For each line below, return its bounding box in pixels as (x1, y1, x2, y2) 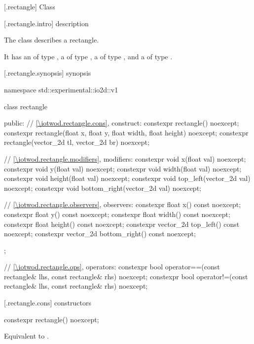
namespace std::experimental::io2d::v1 (4, 84, 118, 94)
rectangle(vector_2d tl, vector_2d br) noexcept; (4, 137, 149, 147)
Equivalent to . (4, 331, 49, 341)
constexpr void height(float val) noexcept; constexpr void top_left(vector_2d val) (4, 173, 251, 183)
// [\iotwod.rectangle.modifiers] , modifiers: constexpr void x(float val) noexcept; (4, 153, 246, 164)
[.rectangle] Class (4, 1, 55, 11)
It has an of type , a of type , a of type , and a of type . (4, 51, 173, 61)
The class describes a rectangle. (4, 35, 99, 45)
